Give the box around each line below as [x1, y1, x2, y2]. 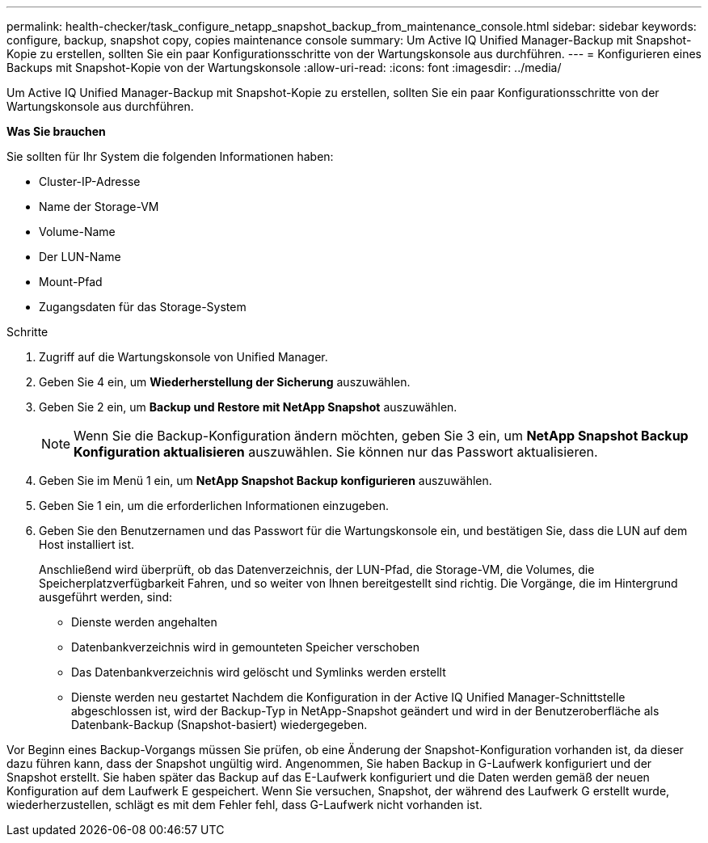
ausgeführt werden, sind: [39, 590, 173, 604]
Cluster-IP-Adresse [39, 175, 141, 188]
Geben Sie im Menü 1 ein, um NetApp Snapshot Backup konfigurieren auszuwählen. [39, 474, 492, 487]
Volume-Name [39, 225, 116, 238]
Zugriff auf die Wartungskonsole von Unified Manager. [39, 350, 328, 364]
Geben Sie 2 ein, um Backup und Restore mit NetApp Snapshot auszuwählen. [39, 400, 457, 414]
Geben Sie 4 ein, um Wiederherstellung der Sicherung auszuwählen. [39, 375, 411, 389]
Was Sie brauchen [6, 124, 106, 138]
